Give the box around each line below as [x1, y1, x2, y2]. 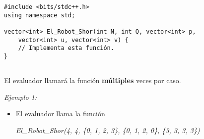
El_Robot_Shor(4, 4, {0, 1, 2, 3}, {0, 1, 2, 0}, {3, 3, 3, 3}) [15, 125, 200, 136]
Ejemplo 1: [4, 92, 37, 102]
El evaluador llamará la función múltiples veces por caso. [4, 75, 181, 86]
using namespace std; [4, 11, 75, 19]
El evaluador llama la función [15, 108, 105, 119]
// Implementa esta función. [18, 45, 114, 52]
